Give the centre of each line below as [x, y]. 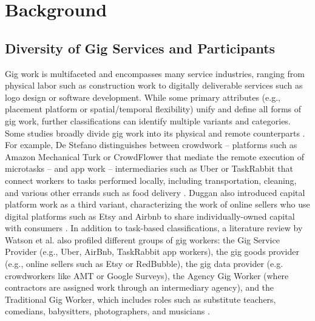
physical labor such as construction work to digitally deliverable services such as [154, 85]
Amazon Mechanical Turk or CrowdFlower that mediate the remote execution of [155, 156]
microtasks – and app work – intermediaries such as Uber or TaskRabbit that [149, 168]
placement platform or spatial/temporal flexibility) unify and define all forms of [153, 109]
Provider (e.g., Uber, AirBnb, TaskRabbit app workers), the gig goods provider [152, 252]
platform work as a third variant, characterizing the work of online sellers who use [157, 204]
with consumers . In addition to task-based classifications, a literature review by [154, 228]
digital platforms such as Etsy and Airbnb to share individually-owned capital [150, 216]
